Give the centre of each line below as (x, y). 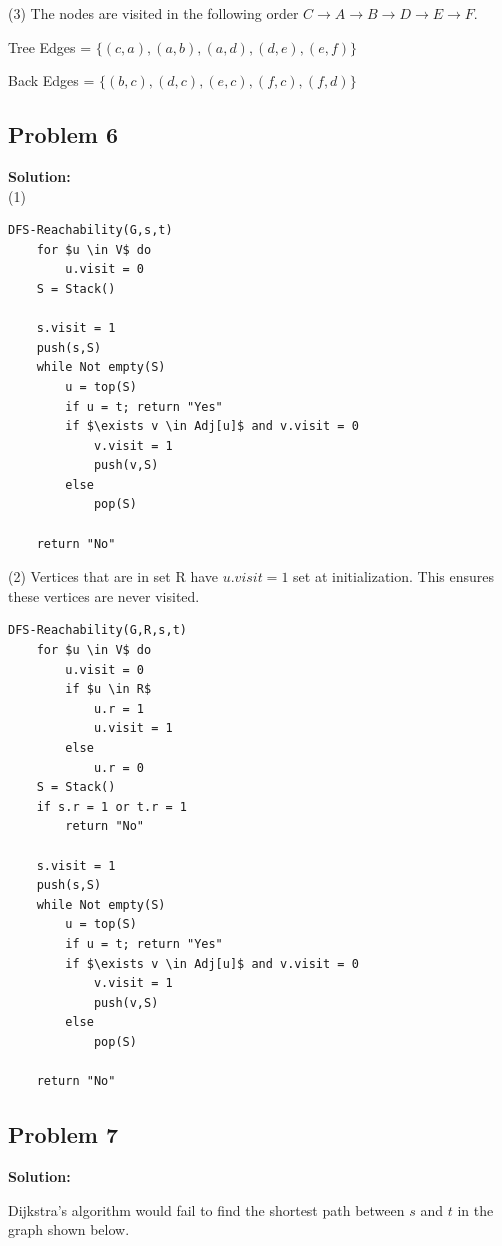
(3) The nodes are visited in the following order (153, 13)
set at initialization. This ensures (394, 576)
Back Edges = (51, 80)
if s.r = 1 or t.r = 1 (111, 806)
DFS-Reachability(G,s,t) (90, 230)
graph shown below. (69, 1229)
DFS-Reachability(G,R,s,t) (97, 630)
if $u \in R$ (108, 689)
